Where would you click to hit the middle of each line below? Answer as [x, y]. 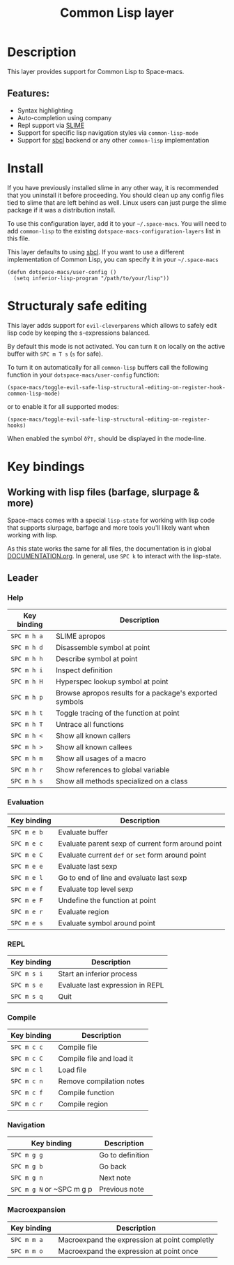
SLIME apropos [80, 636]
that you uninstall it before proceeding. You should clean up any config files [116, 195]
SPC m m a [27, 1239]
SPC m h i [27, 670]
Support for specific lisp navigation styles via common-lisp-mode [108, 132]
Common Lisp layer [117, 13]
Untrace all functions [89, 725]
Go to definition [124, 1155]
